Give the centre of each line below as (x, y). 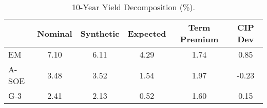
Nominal (55, 33)
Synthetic (100, 33)
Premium (199, 39)
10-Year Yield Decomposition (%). (133, 7)
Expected (147, 33)
